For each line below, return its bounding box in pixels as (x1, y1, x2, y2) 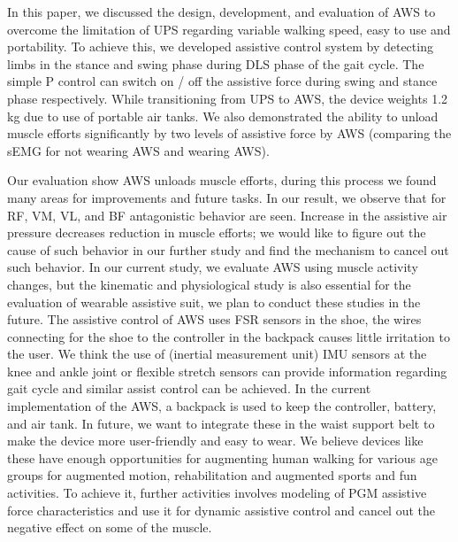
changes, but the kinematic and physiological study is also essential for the (7, 275, 411, 293)
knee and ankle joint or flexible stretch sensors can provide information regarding (7, 361, 447, 380)
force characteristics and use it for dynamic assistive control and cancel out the (7, 500, 436, 519)
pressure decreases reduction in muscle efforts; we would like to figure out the (7, 223, 426, 242)
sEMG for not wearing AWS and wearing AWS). (7, 141, 270, 159)
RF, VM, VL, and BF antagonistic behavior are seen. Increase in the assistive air (7, 205, 447, 224)
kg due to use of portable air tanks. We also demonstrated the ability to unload (7, 106, 439, 125)
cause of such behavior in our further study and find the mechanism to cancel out (7, 240, 449, 259)
